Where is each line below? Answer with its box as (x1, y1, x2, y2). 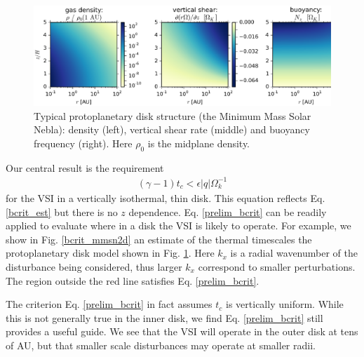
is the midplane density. (147, 136, 250, 151)
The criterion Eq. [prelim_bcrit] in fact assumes (6, 297, 213, 311)
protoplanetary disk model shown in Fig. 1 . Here (6, 245, 215, 260)
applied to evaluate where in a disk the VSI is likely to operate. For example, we (6, 218, 351, 233)
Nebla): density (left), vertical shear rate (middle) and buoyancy (34, 122, 310, 137)
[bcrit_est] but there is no (6, 204, 118, 219)
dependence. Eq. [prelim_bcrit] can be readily (128, 204, 327, 219)
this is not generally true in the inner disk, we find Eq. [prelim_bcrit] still (6, 310, 323, 325)
